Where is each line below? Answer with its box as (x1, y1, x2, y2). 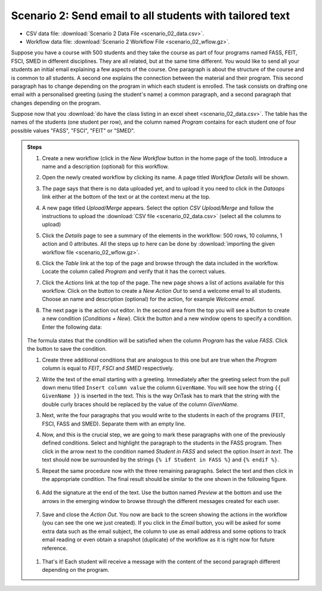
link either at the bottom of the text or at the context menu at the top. (42, 193, 211, 200)
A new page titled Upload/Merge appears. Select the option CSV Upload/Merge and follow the (42, 204, 274, 212)
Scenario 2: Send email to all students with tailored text (11, 9, 290, 22)
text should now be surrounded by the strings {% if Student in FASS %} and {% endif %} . (42, 456, 280, 463)
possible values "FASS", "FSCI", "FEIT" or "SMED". (11, 127, 135, 134)
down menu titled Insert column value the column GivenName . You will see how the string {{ (42, 384, 281, 391)
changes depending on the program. (11, 99, 101, 106)
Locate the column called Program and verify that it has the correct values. (42, 268, 226, 275)
